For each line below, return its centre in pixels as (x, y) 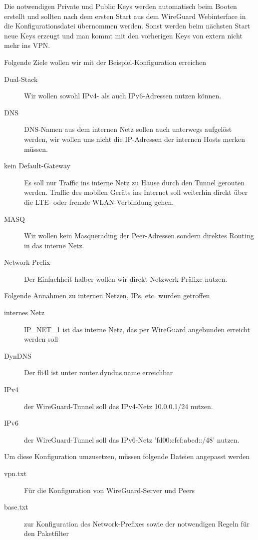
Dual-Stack (21, 79)
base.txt (16, 507)
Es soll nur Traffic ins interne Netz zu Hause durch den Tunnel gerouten (134, 182)
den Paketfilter (47, 533)
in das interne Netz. (54, 245)
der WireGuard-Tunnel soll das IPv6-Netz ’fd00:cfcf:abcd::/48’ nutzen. (132, 439)
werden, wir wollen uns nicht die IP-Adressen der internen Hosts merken (134, 139)
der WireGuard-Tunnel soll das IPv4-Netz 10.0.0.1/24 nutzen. (119, 406)
